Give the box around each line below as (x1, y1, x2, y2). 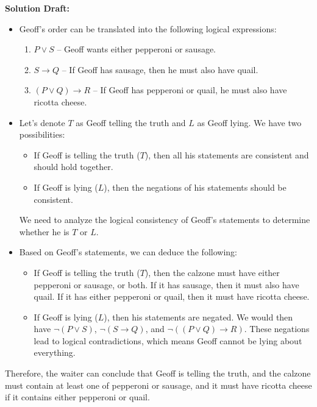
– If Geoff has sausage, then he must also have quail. (62, 63, 258, 76)
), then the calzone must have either (144, 266, 280, 278)
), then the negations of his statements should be (104, 180, 287, 193)
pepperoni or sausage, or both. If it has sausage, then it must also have (34, 278, 299, 291)
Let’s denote (19, 116, 65, 129)
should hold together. (34, 160, 113, 173)
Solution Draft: (5, 2, 69, 14)
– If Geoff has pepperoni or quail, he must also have (93, 83, 287, 96)
